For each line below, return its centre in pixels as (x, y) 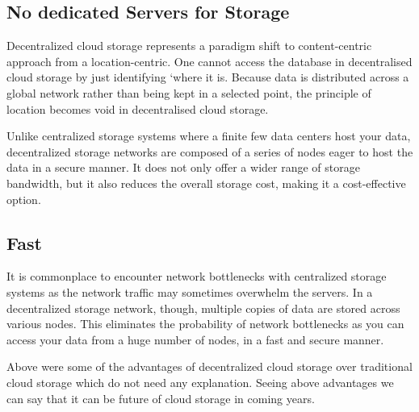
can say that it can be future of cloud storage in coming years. (161, 398)
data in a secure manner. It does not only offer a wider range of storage (183, 167)
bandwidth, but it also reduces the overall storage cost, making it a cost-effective (206, 183)
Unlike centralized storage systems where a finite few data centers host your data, (209, 136)
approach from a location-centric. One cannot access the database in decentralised (209, 61)
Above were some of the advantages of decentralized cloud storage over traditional (209, 366)
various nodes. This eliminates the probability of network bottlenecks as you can (205, 324)
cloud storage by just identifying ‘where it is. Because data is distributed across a (208, 77)
